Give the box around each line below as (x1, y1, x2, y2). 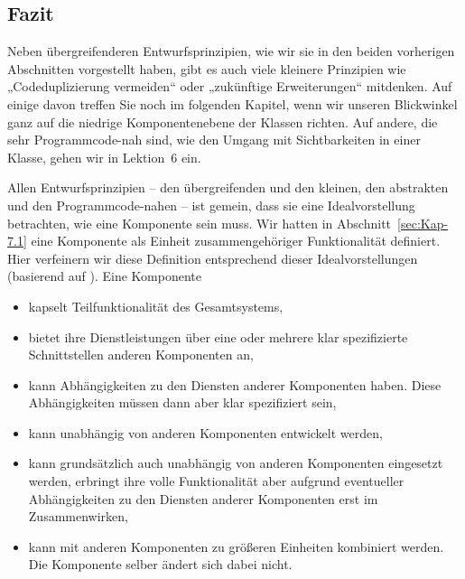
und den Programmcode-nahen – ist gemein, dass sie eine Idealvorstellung (7, 195, 415, 214)
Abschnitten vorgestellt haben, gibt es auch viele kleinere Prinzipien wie (7, 59, 406, 78)
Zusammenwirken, (28, 507, 128, 526)
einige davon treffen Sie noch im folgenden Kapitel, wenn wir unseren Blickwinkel (7, 94, 458, 113)
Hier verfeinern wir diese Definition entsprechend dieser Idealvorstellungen (7, 248, 418, 267)
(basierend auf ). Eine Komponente (7, 266, 202, 285)
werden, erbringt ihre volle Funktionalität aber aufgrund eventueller (28, 472, 405, 490)
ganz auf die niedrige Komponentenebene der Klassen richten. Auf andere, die (7, 112, 438, 131)
